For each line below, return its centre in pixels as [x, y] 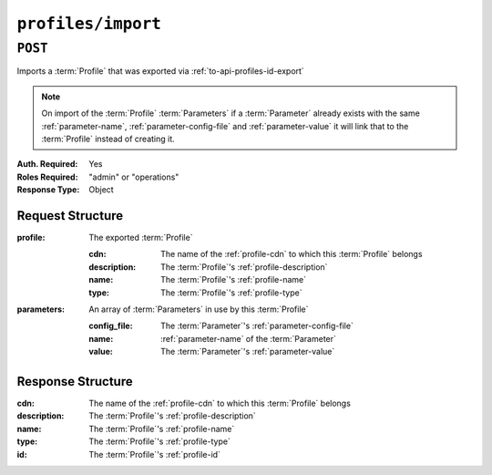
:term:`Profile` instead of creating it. [108, 139]
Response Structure [75, 382]
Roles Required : [47, 177]
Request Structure [70, 216]
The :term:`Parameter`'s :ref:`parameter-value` [248, 352]
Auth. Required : [47, 164]
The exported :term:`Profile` [141, 238]
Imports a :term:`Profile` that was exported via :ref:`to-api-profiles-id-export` [160, 71]
